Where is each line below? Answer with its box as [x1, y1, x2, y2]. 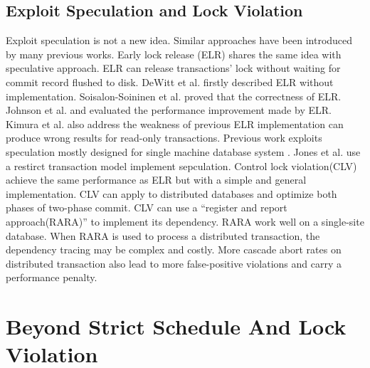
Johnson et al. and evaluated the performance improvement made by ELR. [6, 102, 332, 117]
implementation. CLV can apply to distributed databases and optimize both [6, 186, 337, 201]
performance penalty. [6, 270, 97, 285]
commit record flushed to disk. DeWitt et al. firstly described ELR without [6, 74, 334, 89]
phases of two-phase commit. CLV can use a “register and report [6, 200, 287, 215]
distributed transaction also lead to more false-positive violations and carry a [6, 256, 342, 270]
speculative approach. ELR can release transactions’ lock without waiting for [6, 61, 341, 75]
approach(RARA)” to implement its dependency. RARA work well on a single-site [6, 214, 364, 228]
